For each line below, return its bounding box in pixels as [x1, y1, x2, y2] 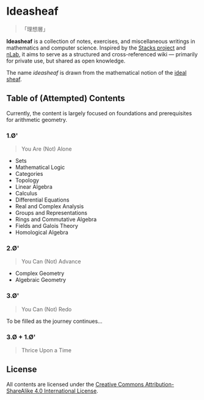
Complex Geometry [15, 270, 65, 277]
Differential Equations [15, 196, 70, 203]
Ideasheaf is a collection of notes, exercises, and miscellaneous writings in [6, 37, 195, 45]
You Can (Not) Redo [21, 305, 72, 313]
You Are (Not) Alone [21, 145, 72, 153]
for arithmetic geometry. [6, 116, 68, 123]
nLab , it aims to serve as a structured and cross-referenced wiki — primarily [6, 50, 198, 58]
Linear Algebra [15, 183, 53, 191]
